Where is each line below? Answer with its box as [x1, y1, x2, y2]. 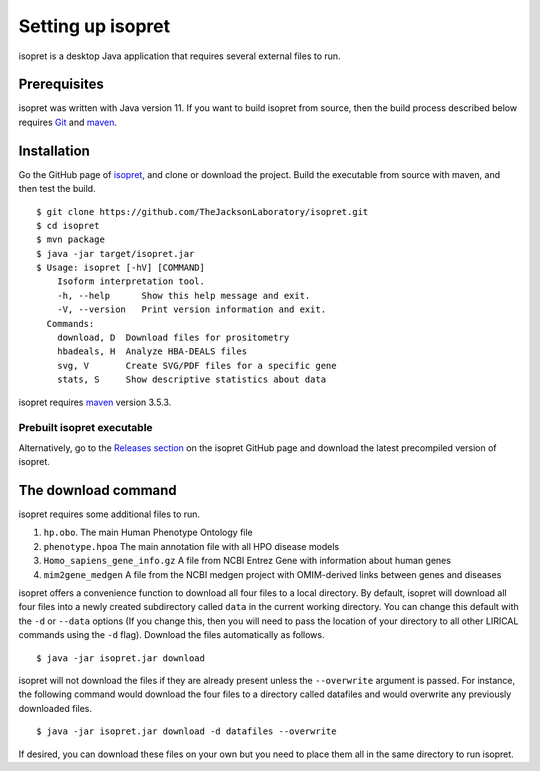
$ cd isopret [36, 220, 100, 231]
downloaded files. [18, 702, 93, 714]
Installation [18, 142, 90, 159]
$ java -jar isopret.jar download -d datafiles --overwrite [36, 726, 337, 737]
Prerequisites [18, 76, 104, 93]
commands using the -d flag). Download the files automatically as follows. [18, 629, 325, 641]
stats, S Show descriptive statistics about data [56, 374, 327, 385]
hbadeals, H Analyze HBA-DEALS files [56, 346, 248, 357]
